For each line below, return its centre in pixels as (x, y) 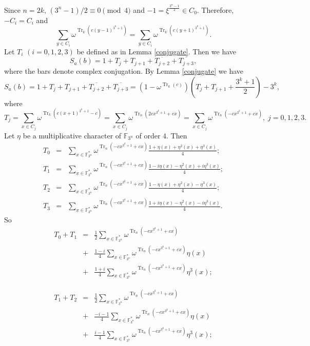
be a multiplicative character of (72, 135)
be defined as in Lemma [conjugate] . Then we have (157, 51)
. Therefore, (215, 9)
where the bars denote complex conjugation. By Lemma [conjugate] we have (124, 70)
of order (148, 135)
